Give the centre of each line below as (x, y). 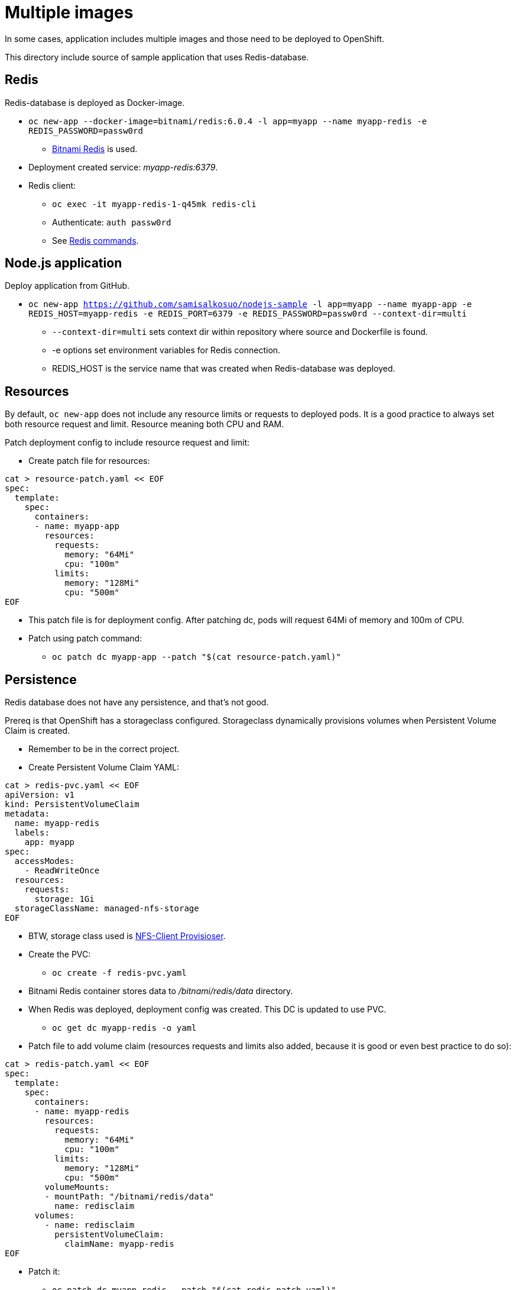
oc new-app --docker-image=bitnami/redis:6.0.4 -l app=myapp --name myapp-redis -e (228, 121)
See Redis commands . (95, 240)
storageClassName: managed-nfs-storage (107, 909)
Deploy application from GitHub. (67, 286)
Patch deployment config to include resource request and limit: (127, 443)
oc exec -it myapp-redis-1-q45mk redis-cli (154, 204)
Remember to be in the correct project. (104, 749)
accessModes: (45, 861)
